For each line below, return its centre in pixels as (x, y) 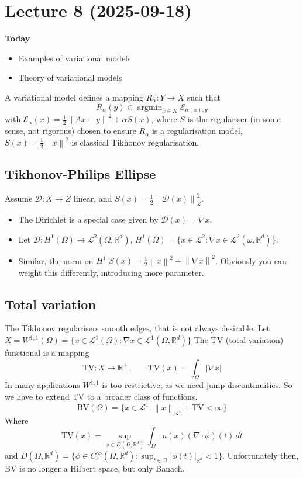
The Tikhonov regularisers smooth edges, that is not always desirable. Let (137, 328)
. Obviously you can (251, 260)
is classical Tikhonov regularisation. (135, 142)
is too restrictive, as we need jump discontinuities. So (197, 385)
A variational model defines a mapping (74, 97)
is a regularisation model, (197, 131)
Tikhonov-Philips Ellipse (80, 174)
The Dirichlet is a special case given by (88, 219)
